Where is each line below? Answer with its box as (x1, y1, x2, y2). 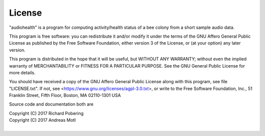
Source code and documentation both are (9, 101, 94, 107)
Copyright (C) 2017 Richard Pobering (9, 110, 84, 116)
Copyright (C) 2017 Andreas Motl (9, 117, 76, 123)
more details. (9, 69, 36, 75)
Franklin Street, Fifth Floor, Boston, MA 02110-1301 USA (9, 92, 121, 98)
